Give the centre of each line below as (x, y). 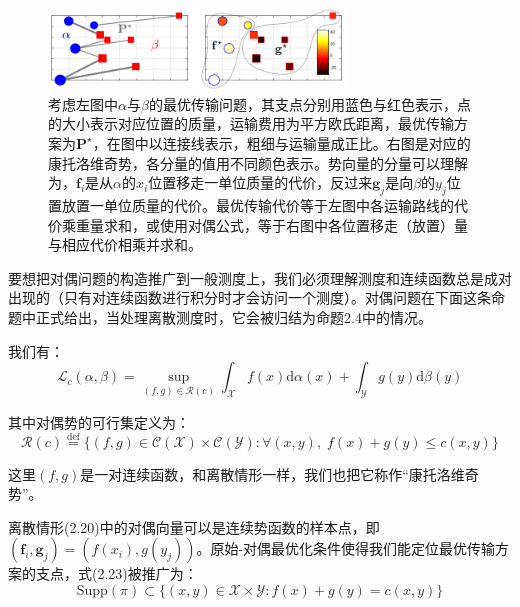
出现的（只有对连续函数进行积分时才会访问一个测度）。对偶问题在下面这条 (249, 297)
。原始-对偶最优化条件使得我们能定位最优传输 (346, 548)
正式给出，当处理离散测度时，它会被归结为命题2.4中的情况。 (233, 316)
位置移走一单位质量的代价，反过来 (260, 182)
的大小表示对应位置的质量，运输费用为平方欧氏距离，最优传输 (251, 123)
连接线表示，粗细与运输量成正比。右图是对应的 (316, 142)
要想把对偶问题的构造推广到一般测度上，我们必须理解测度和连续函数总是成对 (260, 277)
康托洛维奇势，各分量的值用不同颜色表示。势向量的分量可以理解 (258, 162)
